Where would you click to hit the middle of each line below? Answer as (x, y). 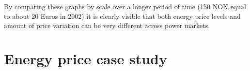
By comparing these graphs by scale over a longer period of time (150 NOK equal (125, 6)
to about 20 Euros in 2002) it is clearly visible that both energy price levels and (122, 16)
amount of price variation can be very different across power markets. (107, 25)
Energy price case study (86, 58)
